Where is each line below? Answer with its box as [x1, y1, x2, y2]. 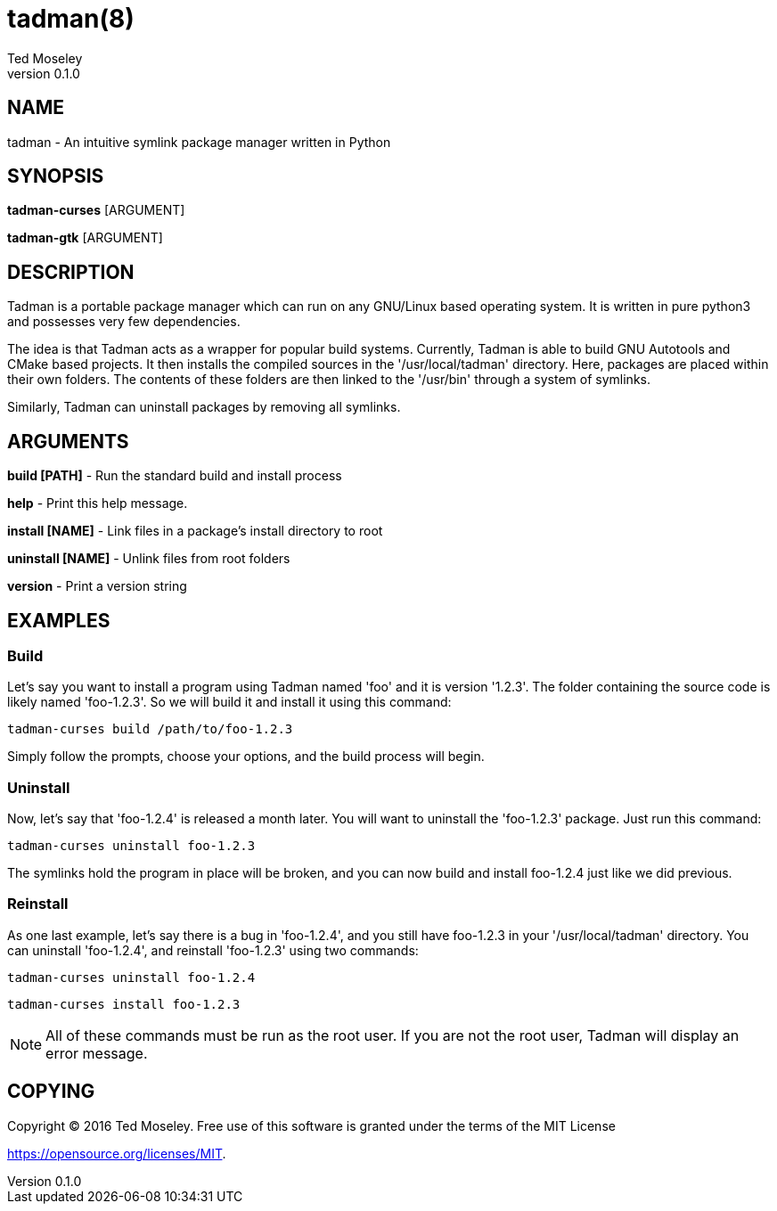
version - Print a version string [7, 578, 187, 594]
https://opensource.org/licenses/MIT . [7, 1145, 226, 1161]
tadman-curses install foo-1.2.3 [7, 996, 241, 1011]
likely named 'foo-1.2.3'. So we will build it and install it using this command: [7, 694, 452, 710]
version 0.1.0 [7, 65, 80, 81]
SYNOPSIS [7, 165, 104, 188]
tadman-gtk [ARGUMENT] [7, 230, 163, 246]
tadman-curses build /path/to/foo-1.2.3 [7, 722, 293, 737]
